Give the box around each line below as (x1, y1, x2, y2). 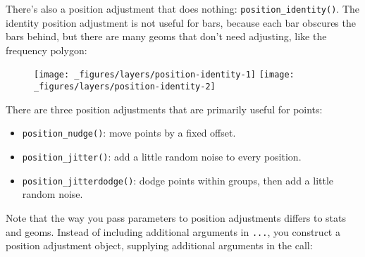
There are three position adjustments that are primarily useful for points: (6, 101, 323, 116)
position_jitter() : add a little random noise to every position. (22, 149, 302, 163)
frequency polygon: (6, 42, 87, 57)
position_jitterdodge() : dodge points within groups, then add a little (22, 173, 334, 187)
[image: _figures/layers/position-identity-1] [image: (34, 70, 295, 80)
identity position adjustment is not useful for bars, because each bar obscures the (6, 15, 356, 30)
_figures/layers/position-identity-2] (34, 82, 216, 92)
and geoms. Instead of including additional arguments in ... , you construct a (6, 224, 340, 239)
